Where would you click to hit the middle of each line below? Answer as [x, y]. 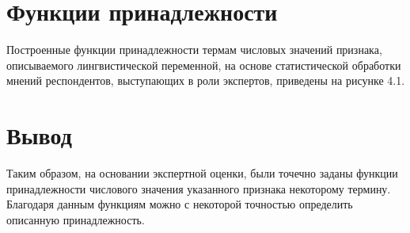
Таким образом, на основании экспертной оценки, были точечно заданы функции [202, 173]
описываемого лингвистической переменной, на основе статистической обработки [204, 65]
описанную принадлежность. [76, 219]
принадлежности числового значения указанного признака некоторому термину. [199, 188]
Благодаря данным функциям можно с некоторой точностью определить [180, 204]
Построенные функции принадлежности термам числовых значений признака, [194, 50]
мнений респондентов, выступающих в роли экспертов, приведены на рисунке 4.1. [206, 80]
